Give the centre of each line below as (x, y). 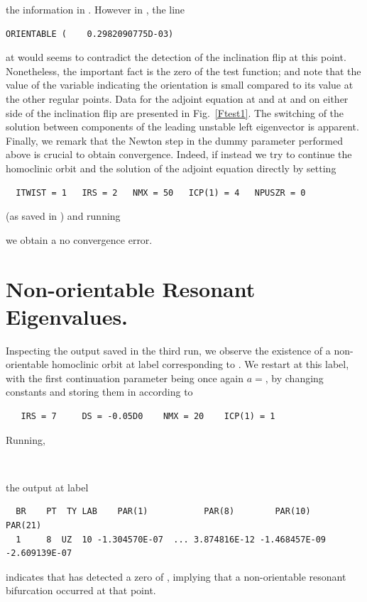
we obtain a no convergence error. (79, 239)
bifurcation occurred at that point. (81, 590)
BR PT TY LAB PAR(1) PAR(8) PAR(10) (163, 512)
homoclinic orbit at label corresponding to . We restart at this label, (200, 364)
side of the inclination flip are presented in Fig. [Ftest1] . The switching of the (175, 112)
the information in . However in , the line (95, 9)
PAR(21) (24, 525)
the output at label (47, 487)
